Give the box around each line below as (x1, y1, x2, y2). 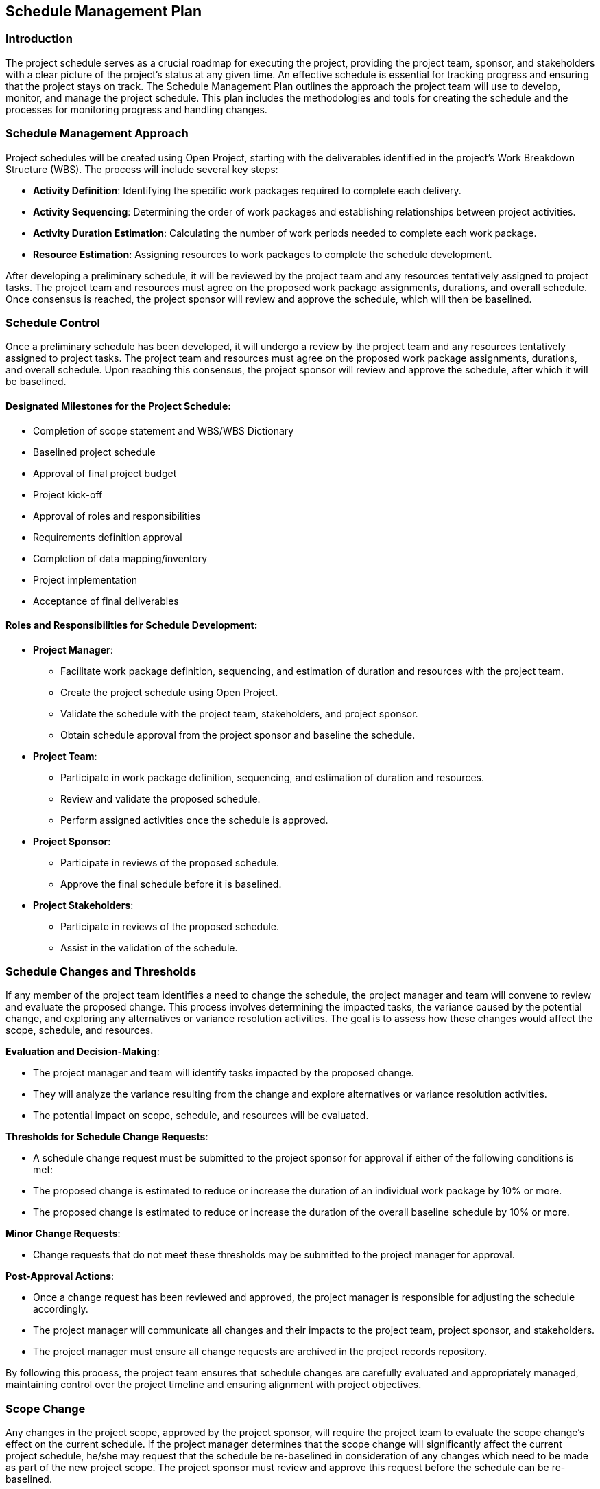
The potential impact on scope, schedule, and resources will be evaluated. (33, 1109, 369, 1122)
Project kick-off (33, 488, 103, 500)
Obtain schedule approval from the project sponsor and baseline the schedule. (60, 728, 416, 741)
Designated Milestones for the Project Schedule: (5, 400, 231, 412)
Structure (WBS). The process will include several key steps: (5, 163, 278, 175)
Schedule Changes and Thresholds (5, 965, 197, 979)
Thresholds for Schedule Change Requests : (5, 1131, 208, 1143)
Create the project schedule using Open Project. (60, 686, 278, 698)
